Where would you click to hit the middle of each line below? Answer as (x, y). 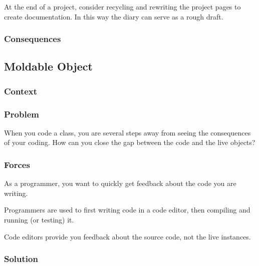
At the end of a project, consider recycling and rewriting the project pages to (122, 6)
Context (21, 91)
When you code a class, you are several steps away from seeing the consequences (127, 132)
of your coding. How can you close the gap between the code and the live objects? (130, 142)
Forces (17, 164)
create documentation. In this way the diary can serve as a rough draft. (114, 16)
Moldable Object (48, 66)
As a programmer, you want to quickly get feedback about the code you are (120, 183)
